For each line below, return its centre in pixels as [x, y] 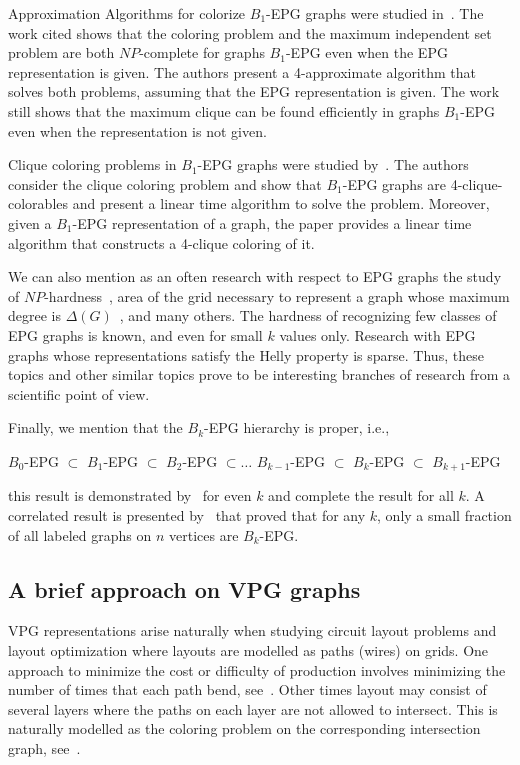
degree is [34, 315]
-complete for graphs [202, 52]
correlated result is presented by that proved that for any [187, 514]
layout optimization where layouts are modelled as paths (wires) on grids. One [248, 649]
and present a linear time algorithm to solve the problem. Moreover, [281, 203]
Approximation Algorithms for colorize [127, 13]
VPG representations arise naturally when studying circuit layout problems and [252, 630]
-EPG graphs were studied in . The [375, 13]
